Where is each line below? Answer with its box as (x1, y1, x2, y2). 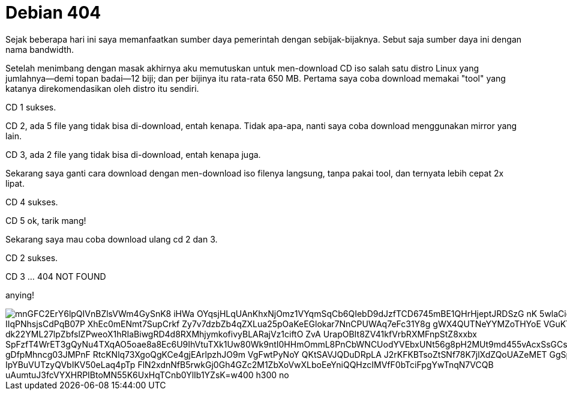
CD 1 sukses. (5, 101, 56, 112)
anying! (5, 289, 35, 300)
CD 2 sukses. (5, 252, 58, 263)
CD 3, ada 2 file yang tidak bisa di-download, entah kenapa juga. (5, 149, 261, 160)
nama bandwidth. (5, 44, 74, 55)
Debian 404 (5, 2, 101, 23)
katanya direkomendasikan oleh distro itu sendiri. (5, 83, 199, 94)
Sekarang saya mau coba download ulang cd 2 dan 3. (5, 234, 218, 244)
